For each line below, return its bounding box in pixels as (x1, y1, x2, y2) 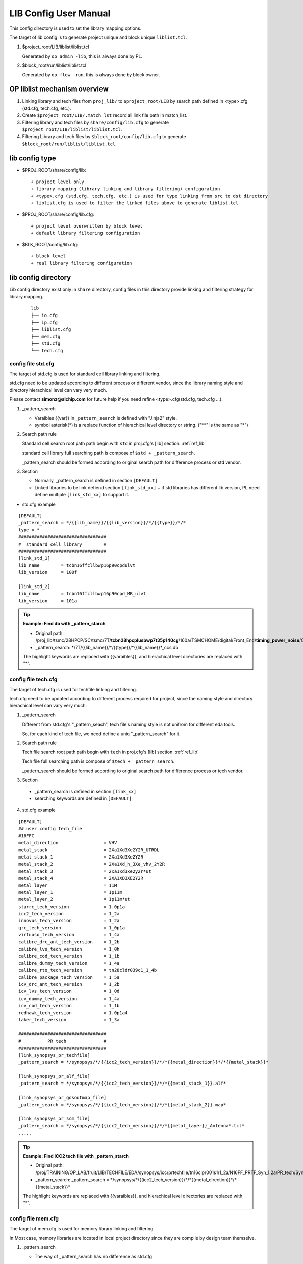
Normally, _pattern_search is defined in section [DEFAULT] (34, 478, 158, 484)
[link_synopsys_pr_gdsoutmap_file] (18, 1095, 107, 1101)
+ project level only (31, 179, 84, 185)
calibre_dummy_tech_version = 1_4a (18, 960, 120, 966)
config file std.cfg (9, 360, 55, 367)
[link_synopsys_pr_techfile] (18, 1052, 90, 1058)
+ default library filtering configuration (31, 230, 140, 236)
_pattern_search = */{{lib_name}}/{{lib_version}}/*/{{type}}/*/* (18, 520, 186, 526)
